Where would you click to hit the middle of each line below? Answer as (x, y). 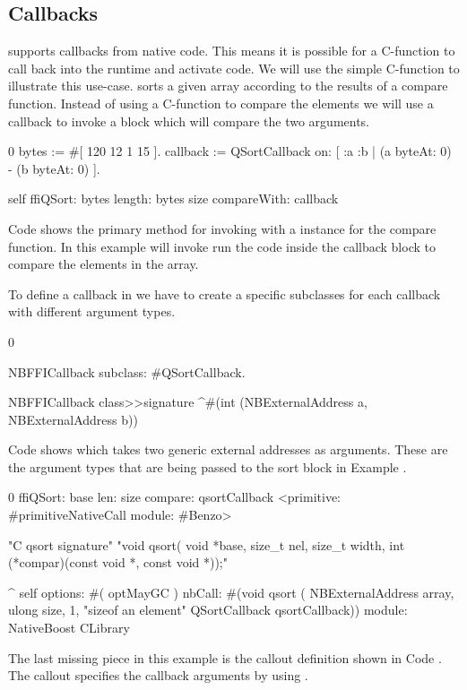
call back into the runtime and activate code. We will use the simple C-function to (234, 68)
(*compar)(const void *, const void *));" (118, 562)
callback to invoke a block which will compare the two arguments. (189, 121)
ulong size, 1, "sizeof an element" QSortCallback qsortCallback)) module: (208, 610)
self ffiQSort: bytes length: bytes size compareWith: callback (173, 198)
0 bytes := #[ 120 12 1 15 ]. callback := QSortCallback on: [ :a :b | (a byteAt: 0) (230, 151)
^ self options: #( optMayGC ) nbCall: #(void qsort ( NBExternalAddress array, (231, 592)
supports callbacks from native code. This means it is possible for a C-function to (232, 51)
